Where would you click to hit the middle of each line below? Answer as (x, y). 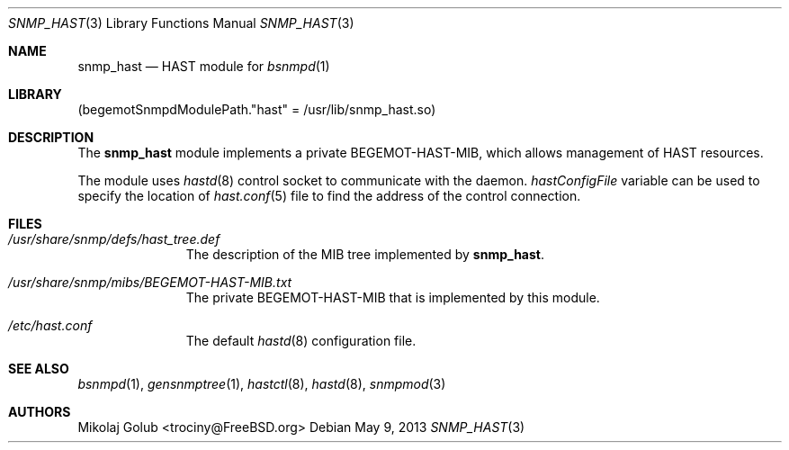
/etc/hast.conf (50, 325)
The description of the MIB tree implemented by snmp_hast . (365, 254)
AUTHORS (40, 412)
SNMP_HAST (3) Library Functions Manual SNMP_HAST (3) (181, 23)
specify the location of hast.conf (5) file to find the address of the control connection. (329, 196)
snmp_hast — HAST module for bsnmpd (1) (204, 66)
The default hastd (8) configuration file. (301, 341)
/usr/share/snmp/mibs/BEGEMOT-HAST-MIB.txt (150, 282)
